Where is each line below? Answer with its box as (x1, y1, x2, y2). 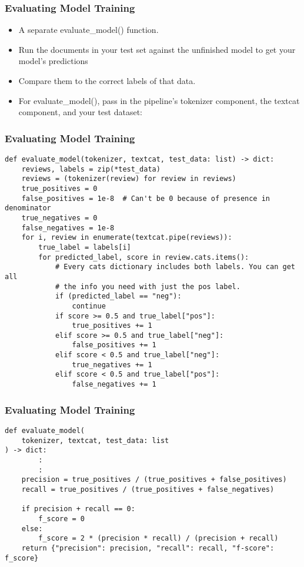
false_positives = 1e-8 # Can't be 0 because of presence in (21, 194, 270, 203)
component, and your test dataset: (18, 106, 142, 118)
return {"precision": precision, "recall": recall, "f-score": (21, 543, 275, 552)
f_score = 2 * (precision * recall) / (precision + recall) (38, 534, 279, 543)
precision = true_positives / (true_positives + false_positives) (21, 475, 287, 484)
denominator (5, 204, 51, 213)
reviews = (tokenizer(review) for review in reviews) (21, 175, 236, 183)
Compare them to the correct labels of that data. (18, 75, 196, 86)
